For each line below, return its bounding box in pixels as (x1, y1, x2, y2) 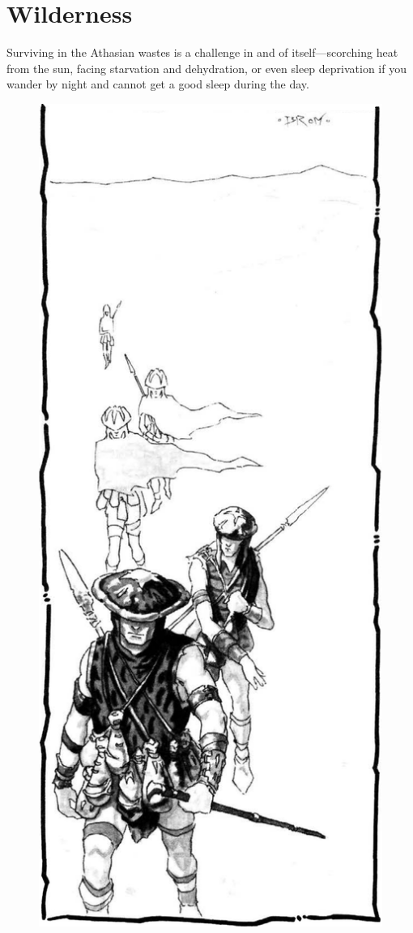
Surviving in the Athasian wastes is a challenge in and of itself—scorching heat (6, 44, 398, 61)
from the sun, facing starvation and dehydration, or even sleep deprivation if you (6, 59, 407, 76)
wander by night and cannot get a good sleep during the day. (6, 75, 309, 92)
